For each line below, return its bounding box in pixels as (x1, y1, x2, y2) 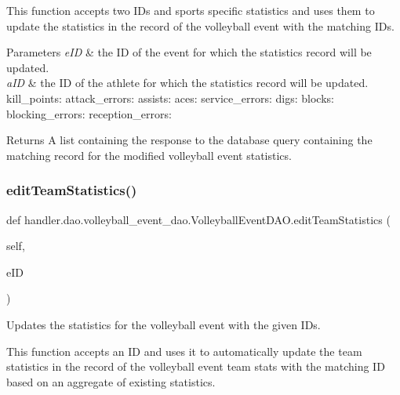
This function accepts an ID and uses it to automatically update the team (6, 342, 362, 359)
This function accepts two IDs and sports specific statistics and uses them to (6, 2, 375, 18)
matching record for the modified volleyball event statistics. (6, 147, 292, 163)
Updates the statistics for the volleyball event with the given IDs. (6, 316, 321, 332)
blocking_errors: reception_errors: (6, 105, 172, 121)
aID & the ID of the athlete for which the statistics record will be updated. (6, 74, 369, 91)
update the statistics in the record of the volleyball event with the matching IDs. (6, 17, 395, 34)
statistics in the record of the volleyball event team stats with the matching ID (6, 358, 385, 375)
